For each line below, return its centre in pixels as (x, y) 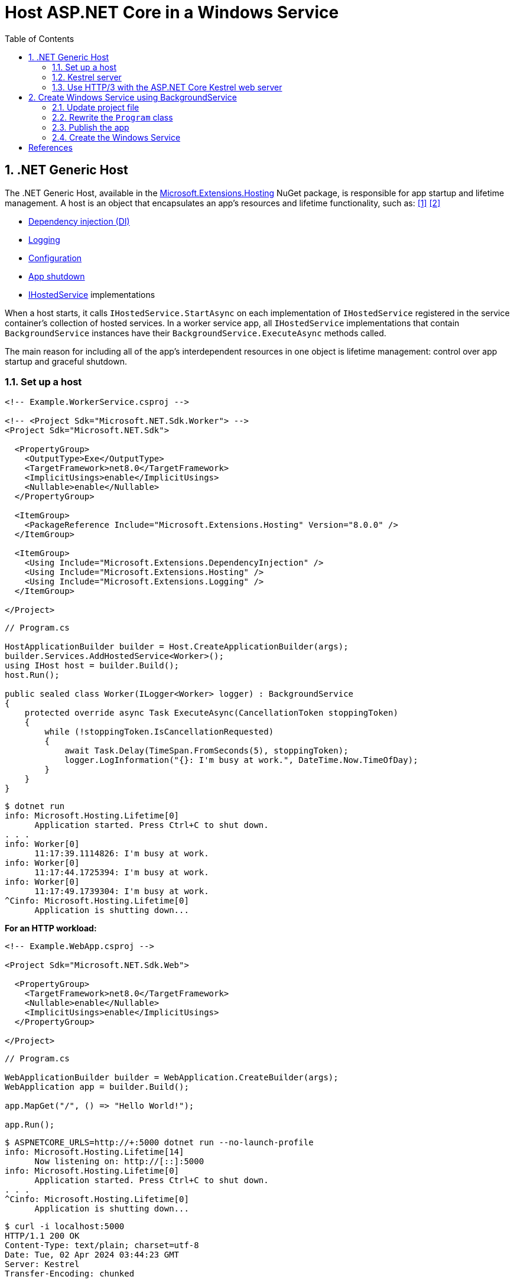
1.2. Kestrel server (87, 77)
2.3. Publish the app (91, 127)
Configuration (55, 258)
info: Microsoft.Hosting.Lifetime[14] (95, 1152)
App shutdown (57, 276)
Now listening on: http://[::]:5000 (119, 1162)
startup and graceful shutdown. (66, 361)
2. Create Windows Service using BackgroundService (133, 97)
